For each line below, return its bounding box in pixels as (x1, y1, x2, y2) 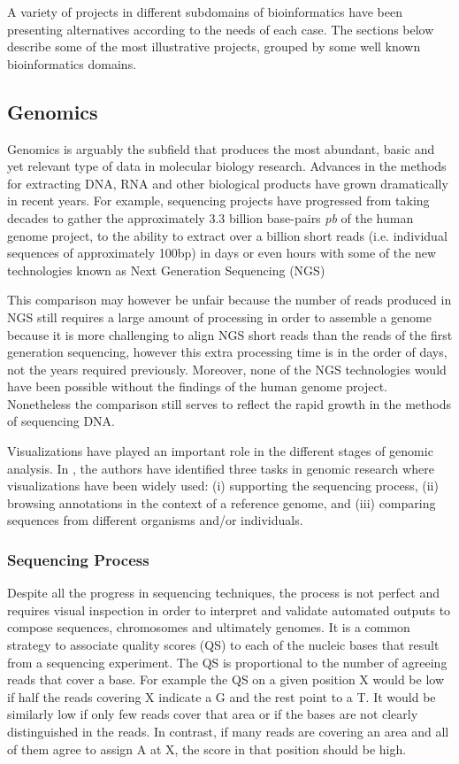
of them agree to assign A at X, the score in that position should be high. (7, 739, 407, 758)
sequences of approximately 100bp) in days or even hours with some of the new (7, 243, 437, 262)
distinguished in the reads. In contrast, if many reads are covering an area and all (7, 722, 449, 741)
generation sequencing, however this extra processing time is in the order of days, (7, 343, 448, 361)
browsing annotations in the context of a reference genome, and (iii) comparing (7, 493, 436, 512)
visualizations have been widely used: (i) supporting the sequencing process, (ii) (7, 476, 439, 495)
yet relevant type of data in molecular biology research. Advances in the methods (7, 157, 447, 175)
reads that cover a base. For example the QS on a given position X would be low (7, 670, 445, 689)
